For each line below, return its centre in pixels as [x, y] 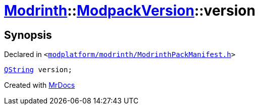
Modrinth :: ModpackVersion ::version [130, 11]
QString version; [38, 70]
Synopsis [28, 35]
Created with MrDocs [40, 85]
